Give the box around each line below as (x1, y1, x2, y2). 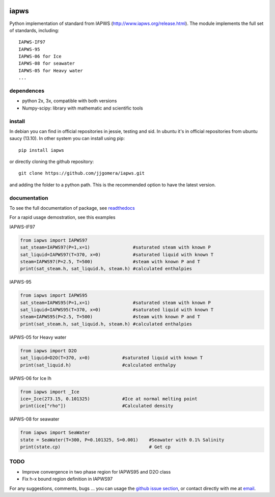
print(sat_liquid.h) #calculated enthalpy (20, 362, 176, 368)
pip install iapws (18, 147, 65, 153)
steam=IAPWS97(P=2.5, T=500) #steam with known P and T (20, 259, 201, 264)
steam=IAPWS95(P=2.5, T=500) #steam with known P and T (20, 314, 201, 320)
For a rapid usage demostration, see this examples (9, 214, 116, 220)
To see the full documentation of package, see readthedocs (9, 205, 135, 211)
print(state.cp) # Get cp (20, 444, 171, 450)
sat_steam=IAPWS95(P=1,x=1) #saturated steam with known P (20, 299, 211, 306)
